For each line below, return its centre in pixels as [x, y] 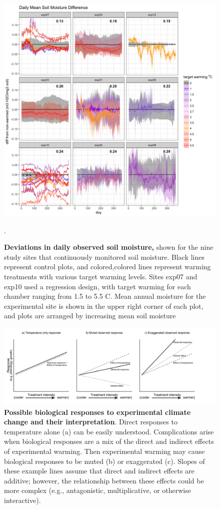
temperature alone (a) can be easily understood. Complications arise [109, 431]
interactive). [22, 500]
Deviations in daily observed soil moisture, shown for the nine [109, 247]
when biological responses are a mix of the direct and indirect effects [109, 441]
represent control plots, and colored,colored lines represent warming [107, 267]
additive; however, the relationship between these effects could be [104, 480]
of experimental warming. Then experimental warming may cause [104, 451]
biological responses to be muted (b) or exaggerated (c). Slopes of [104, 461]
